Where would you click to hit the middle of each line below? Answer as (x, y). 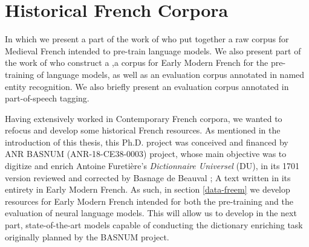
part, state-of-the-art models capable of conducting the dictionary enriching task (154, 225)
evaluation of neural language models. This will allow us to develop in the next (151, 213)
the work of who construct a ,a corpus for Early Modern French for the (137, 63)
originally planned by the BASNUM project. (87, 236)
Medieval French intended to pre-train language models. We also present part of (153, 50)
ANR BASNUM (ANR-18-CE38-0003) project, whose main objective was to (146, 154)
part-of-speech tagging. (47, 98)
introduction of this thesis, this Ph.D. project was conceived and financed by (147, 142)
